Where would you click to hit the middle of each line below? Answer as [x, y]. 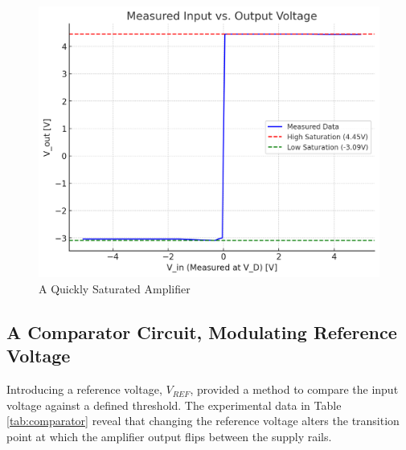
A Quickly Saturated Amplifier [115, 289]
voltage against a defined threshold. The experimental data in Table [174, 405]
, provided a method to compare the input [294, 389]
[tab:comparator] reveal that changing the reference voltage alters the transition [203, 421]
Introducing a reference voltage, [84, 389]
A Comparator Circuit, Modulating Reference [202, 332]
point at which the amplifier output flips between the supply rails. [169, 437]
